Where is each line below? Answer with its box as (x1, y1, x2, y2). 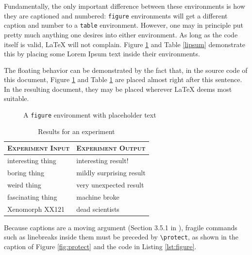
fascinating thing (7, 191, 57, 202)
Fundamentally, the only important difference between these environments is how (4, 1, 245, 11)
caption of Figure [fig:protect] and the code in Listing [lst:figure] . (4, 241, 197, 251)
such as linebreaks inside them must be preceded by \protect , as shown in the (4, 232, 238, 242)
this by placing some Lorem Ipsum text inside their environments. (4, 49, 200, 59)
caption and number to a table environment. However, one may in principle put (4, 20, 243, 30)
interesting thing (7, 155, 56, 166)
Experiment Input (7, 143, 70, 153)
